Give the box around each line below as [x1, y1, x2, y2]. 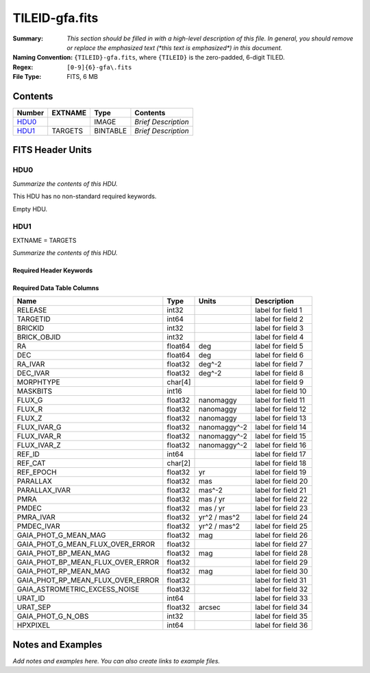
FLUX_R [16, 405, 43, 414]
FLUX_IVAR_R [16, 432, 62, 441]
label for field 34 [254, 602, 308, 612]
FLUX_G [16, 395, 43, 405]
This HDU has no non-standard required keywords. [12, 192, 157, 200]
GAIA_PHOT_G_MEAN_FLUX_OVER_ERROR [16, 539, 156, 549]
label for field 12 [254, 405, 307, 414]
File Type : [12, 73, 42, 81]
